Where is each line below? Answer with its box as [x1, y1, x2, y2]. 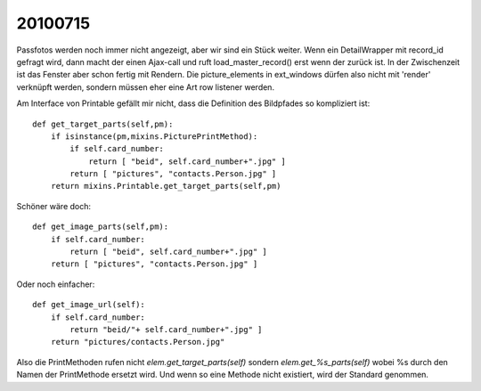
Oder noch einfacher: [16, 279, 95, 289]
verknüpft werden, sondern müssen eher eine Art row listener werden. [16, 81, 275, 93]
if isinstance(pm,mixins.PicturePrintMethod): [50, 131, 258, 142]
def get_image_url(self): [32, 299, 146, 310]
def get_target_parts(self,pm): [32, 118, 174, 129]
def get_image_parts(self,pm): [32, 222, 169, 232]
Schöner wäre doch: [16, 200, 92, 211]
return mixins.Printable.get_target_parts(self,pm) [50, 181, 281, 191]
